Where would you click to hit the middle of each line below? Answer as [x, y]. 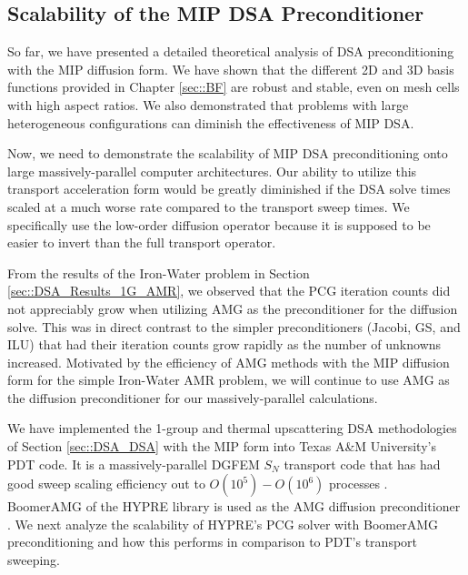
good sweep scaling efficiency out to [106, 484]
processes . [358, 484]
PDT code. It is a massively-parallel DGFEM [134, 464]
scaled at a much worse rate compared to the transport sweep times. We [209, 206]
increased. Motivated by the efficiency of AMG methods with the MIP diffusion [229, 362]
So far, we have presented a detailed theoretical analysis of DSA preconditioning [231, 51]
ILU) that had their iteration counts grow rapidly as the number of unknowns [224, 344]
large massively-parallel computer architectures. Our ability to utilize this [212, 171]
